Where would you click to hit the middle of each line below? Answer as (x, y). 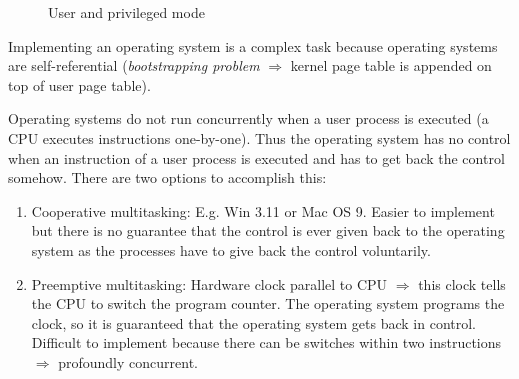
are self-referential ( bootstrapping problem (134, 65)
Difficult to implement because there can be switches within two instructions (266, 342)
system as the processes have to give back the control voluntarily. (231, 249)
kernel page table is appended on (391, 65)
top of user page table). (79, 84)
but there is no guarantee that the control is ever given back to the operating (268, 230)
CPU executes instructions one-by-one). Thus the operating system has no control (259, 137)
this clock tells (462, 283)
